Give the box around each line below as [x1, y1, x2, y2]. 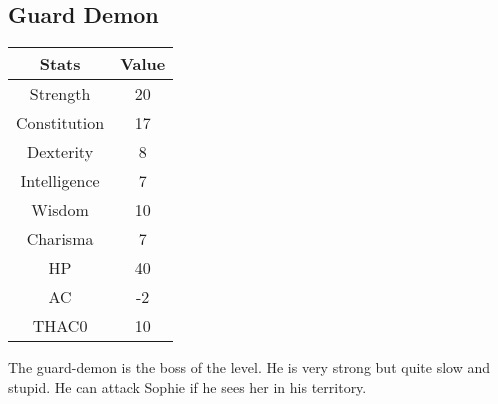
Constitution [16, 111, 105, 135]
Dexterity [27, 140, 94, 164]
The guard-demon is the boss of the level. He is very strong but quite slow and [8, 357, 490, 378]
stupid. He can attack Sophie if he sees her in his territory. [8, 376, 367, 397]
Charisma [26, 227, 94, 251]
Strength [29, 82, 91, 106]
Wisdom [31, 198, 89, 222]
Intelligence [20, 169, 100, 193]
